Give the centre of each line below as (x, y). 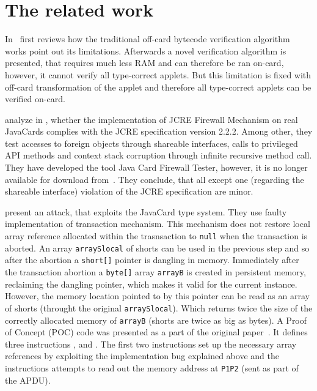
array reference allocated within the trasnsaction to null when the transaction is (156, 236)
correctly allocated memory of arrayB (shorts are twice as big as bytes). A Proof (156, 320)
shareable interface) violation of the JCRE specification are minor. (129, 191)
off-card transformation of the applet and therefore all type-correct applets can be (158, 87)
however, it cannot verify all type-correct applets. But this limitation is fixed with (158, 74)
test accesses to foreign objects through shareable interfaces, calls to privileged (151, 143)
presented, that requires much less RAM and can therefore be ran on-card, (144, 63)
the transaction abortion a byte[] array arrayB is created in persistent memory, (155, 272)
